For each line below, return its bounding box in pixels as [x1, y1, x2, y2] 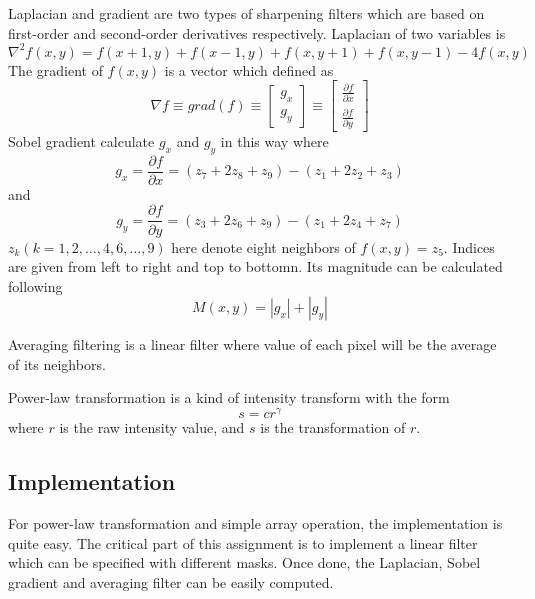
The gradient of [8, 59, 103, 80]
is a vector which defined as [164, 59, 334, 80]
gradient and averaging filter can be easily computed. [8, 571, 334, 592]
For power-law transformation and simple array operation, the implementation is [8, 512, 503, 533]
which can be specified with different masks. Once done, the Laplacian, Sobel [8, 552, 481, 573]
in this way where [220, 131, 329, 151]
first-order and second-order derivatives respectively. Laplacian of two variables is [8, 22, 506, 43]
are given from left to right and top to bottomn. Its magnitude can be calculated [8, 256, 503, 277]
